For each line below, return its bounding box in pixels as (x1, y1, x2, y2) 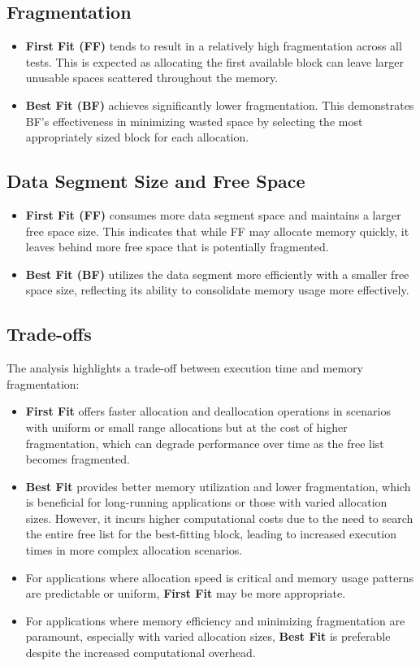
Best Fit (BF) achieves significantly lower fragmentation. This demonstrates (25, 96, 414, 113)
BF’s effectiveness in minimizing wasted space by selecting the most (25, 112, 363, 129)
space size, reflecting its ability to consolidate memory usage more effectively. (25, 281, 409, 298)
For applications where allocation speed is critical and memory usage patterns (25, 568, 414, 585)
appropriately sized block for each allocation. (25, 128, 249, 146)
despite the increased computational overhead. (25, 644, 256, 661)
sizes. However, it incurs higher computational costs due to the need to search (25, 509, 414, 526)
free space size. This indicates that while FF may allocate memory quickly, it (25, 222, 409, 239)
